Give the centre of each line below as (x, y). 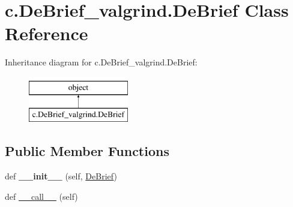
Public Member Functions (87, 151)
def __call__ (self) (41, 196)
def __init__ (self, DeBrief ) (61, 176)
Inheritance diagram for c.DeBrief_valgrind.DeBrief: (101, 62)
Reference (47, 33)
